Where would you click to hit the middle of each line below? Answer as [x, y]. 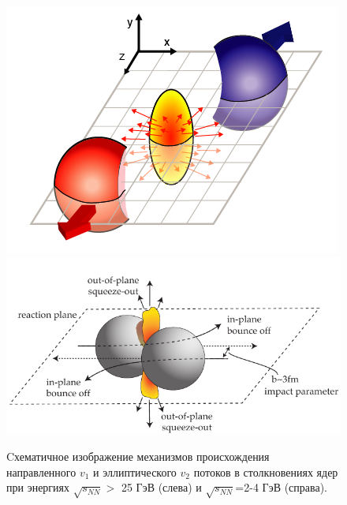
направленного [41, 471]
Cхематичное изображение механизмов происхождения [138, 456]
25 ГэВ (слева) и [161, 487]
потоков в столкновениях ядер [266, 471]
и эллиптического [135, 471]
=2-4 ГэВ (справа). [282, 487]
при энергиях [38, 487]
